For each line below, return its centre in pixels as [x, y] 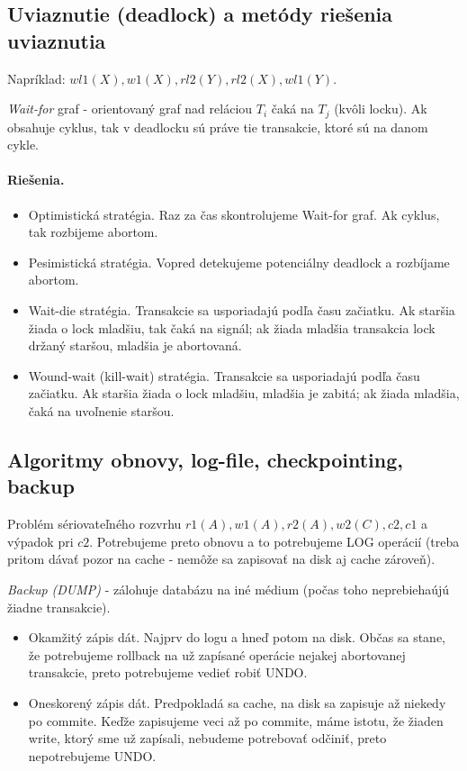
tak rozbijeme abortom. [93, 232]
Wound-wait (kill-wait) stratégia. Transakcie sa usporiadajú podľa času [224, 375]
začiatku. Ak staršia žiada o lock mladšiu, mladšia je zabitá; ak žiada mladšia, [244, 393]
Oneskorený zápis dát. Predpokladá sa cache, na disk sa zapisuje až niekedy [237, 702]
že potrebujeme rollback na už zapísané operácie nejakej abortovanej [217, 654]
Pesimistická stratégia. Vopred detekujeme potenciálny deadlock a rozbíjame [239, 262]
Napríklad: [36, 78]
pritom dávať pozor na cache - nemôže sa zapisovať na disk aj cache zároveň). [221, 559]
